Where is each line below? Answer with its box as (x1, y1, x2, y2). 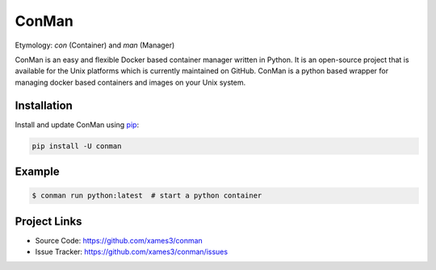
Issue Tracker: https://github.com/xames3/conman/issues (35, 247, 228, 257)
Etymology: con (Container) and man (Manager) (15, 40, 175, 50)
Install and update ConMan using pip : (15, 119, 140, 129)
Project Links (15, 214, 82, 228)
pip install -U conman (31, 141, 122, 151)
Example (15, 165, 60, 179)
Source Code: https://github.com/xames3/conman (35, 235, 203, 245)
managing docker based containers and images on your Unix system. (15, 77, 246, 87)
